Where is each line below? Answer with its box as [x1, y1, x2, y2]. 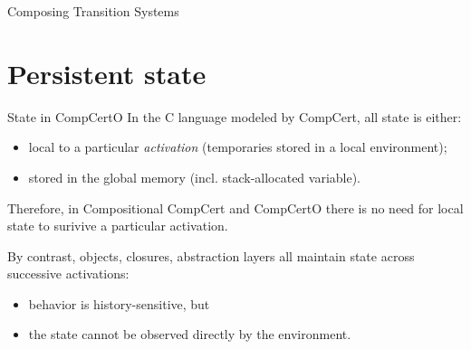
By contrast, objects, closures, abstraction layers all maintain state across [7, 246, 415, 265]
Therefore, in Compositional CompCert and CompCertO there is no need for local [7, 198, 464, 217]
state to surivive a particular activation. [7, 216, 228, 235]
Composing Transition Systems [7, 2, 179, 20]
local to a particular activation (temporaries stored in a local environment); [28, 137, 447, 156]
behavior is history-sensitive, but [28, 294, 210, 313]
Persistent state [7, 54, 207, 91]
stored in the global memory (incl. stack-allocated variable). [28, 167, 361, 186]
